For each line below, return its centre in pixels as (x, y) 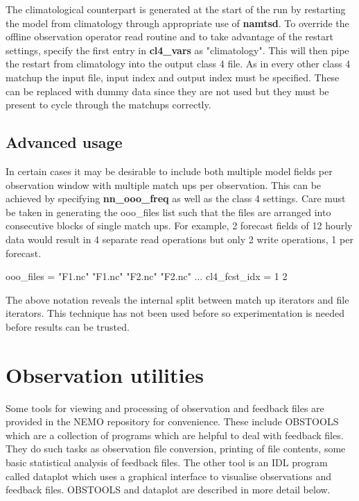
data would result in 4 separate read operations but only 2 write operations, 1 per (179, 239)
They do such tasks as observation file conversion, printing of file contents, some (176, 449)
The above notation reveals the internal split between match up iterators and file (177, 299)
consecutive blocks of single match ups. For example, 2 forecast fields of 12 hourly (179, 225)
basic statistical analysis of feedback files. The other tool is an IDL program (167, 462)
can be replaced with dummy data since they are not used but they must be (167, 91)
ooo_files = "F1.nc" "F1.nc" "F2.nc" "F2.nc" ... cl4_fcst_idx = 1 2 (147, 276)
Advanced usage (64, 142)
